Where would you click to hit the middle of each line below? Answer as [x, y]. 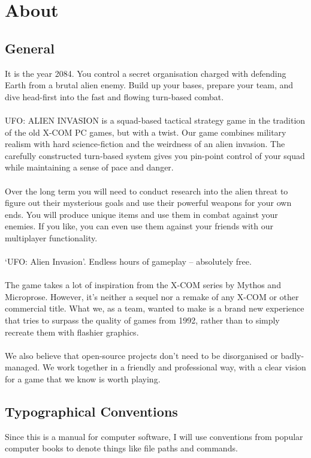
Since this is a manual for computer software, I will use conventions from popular [154, 436]
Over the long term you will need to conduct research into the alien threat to [147, 191]
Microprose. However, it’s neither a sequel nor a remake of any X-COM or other [152, 296]
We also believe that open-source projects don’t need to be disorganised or [141, 355]
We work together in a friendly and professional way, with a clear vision [174, 367]
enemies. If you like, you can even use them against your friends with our [139, 226]
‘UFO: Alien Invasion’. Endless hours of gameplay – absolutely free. [128, 261]
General [30, 48]
